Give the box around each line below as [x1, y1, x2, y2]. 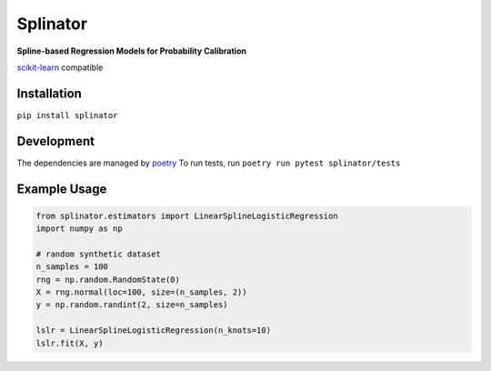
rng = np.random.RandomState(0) [35, 274, 181, 285]
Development [16, 133, 95, 149]
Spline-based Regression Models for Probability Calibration [16, 45, 247, 56]
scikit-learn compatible [16, 62, 104, 73]
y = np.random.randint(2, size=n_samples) [35, 300, 228, 310]
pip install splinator [16, 110, 118, 120]
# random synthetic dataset [35, 248, 161, 259]
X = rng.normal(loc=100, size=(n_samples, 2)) [35, 287, 247, 297]
